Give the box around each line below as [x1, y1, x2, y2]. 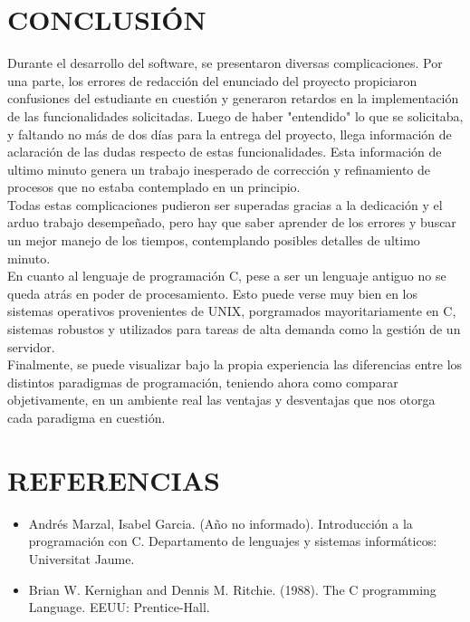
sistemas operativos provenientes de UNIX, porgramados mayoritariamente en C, [7, 301, 456, 321]
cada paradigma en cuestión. [7, 408, 166, 426]
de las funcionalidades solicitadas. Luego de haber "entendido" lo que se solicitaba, [7, 106, 464, 125]
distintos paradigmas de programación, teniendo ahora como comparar [7, 372, 398, 391]
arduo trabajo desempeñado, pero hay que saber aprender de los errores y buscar [7, 213, 456, 232]
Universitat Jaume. [28, 549, 135, 568]
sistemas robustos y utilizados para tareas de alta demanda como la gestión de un [7, 320, 461, 339]
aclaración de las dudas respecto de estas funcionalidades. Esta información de [7, 142, 442, 161]
